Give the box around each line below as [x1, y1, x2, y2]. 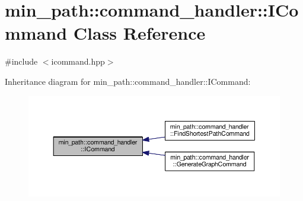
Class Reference [73, 21, 206, 45]
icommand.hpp [51, 55, 105, 68]
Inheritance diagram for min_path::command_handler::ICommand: [5, 75, 251, 87]
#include [5, 55, 38, 68]
